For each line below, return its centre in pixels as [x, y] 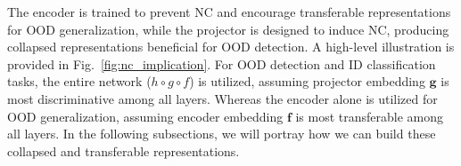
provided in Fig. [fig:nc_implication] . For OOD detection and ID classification [222, 63]
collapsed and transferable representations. [123, 150]
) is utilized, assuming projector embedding [307, 81]
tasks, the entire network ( [79, 81]
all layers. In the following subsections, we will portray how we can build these [222, 134]
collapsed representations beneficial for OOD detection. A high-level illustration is [231, 47]
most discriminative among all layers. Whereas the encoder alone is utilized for [222, 98]
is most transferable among [370, 116]
